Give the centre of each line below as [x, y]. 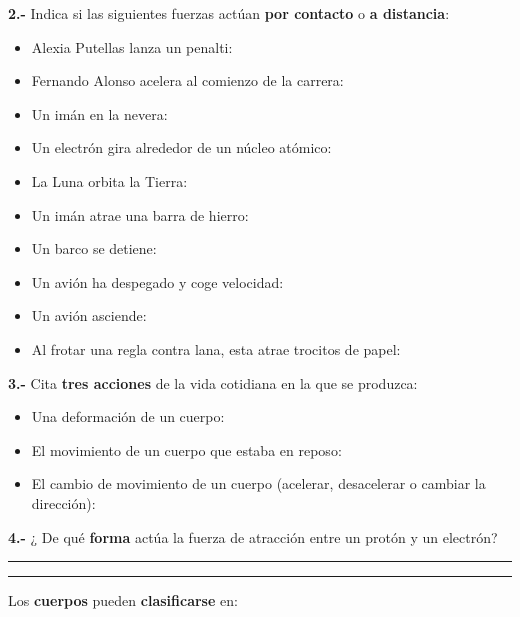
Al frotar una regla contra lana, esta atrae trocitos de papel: [216, 348]
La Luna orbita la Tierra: [109, 180]
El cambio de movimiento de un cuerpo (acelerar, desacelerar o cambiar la [258, 483]
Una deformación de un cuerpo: [128, 416]
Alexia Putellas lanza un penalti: [132, 46]
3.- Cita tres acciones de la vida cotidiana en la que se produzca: [213, 382]
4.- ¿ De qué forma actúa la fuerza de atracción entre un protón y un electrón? [253, 536]
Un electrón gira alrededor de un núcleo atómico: [181, 147]
